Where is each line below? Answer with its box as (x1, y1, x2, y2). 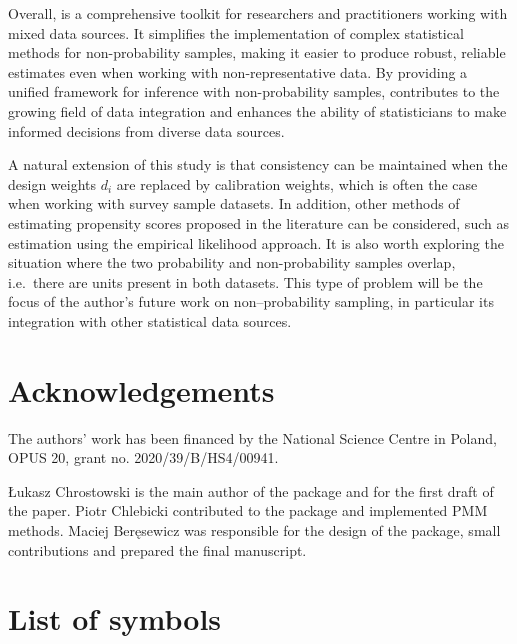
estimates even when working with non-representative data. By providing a (8, 61, 468, 82)
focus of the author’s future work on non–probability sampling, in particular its (8, 291, 494, 312)
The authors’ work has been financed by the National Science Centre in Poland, (8, 427, 497, 448)
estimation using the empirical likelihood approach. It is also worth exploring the (8, 232, 504, 253)
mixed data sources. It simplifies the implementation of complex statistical (8, 22, 464, 43)
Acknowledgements (8, 369, 275, 410)
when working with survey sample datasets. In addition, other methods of (8, 193, 460, 214)
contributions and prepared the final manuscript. (8, 539, 307, 560)
